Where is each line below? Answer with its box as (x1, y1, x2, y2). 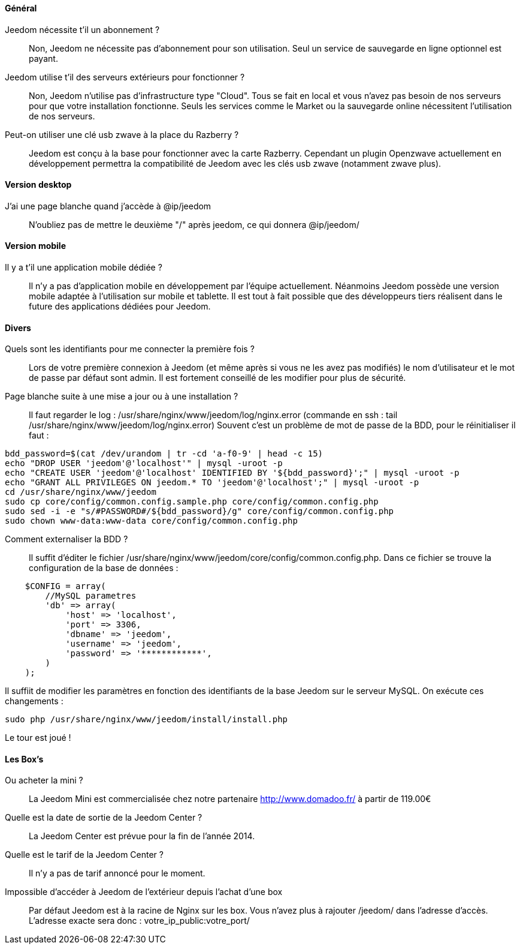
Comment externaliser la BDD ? (5, 534, 128, 545)
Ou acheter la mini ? (5, 775, 83, 786)
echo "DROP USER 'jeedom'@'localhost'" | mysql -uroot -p (5, 458, 283, 469)
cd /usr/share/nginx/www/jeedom (5, 487, 156, 497)
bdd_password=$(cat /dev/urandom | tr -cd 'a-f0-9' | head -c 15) (5, 449, 324, 459)
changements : (5, 696, 64, 707)
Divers (5, 322, 31, 333)
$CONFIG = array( (25, 581, 106, 591)
